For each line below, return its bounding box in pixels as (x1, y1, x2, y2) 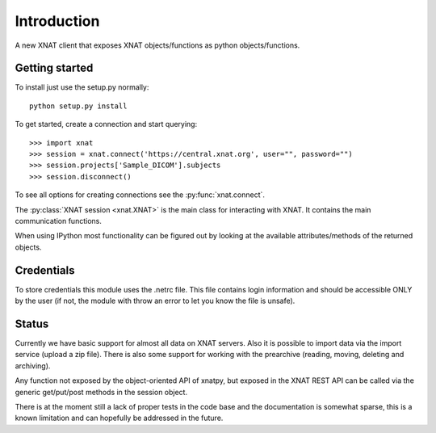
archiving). (15, 360, 51, 371)
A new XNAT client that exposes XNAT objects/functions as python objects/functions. (15, 40, 300, 50)
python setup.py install (29, 101, 128, 111)
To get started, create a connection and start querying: (15, 120, 198, 129)
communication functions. (15, 216, 103, 225)
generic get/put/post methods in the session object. (15, 387, 188, 397)
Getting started (15, 61, 94, 75)
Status (15, 317, 49, 330)
